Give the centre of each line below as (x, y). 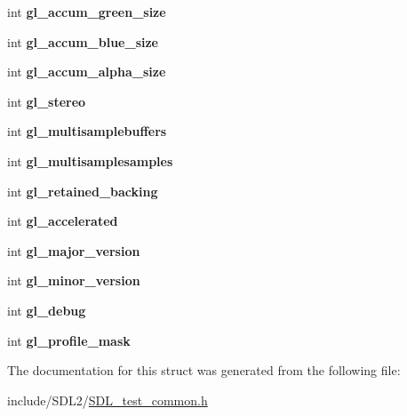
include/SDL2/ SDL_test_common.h (108, 400)
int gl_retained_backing (83, 191)
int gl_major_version (74, 250)
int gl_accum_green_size (87, 12)
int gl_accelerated (63, 221)
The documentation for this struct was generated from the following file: (204, 370)
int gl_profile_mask (69, 340)
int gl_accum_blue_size (83, 41)
